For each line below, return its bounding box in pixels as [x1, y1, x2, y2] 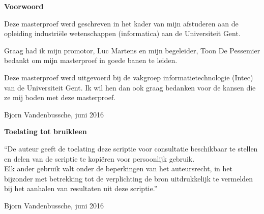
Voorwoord [4, 1, 44, 11]
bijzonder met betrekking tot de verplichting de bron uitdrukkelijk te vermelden [4, 173, 253, 184]
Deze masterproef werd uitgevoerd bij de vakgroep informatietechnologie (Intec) [4, 72, 253, 82]
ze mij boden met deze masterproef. [4, 92, 116, 103]
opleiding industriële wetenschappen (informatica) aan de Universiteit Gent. [4, 28, 241, 39]
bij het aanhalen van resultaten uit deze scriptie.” [4, 183, 158, 194]
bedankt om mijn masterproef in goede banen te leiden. [4, 55, 178, 66]
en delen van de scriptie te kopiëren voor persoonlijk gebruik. [4, 153, 195, 164]
